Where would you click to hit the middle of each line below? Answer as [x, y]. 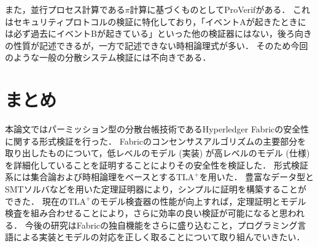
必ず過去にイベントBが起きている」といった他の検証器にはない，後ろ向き [162, 33]
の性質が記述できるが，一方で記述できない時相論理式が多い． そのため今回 [157, 45]
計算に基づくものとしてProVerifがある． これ [220, 9]
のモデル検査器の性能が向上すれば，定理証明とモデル [199, 201]
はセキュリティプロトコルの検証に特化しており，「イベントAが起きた [143, 21]
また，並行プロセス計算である [65, 9]
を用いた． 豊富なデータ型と [257, 177]
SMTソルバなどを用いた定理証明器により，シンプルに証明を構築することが [156, 189]
